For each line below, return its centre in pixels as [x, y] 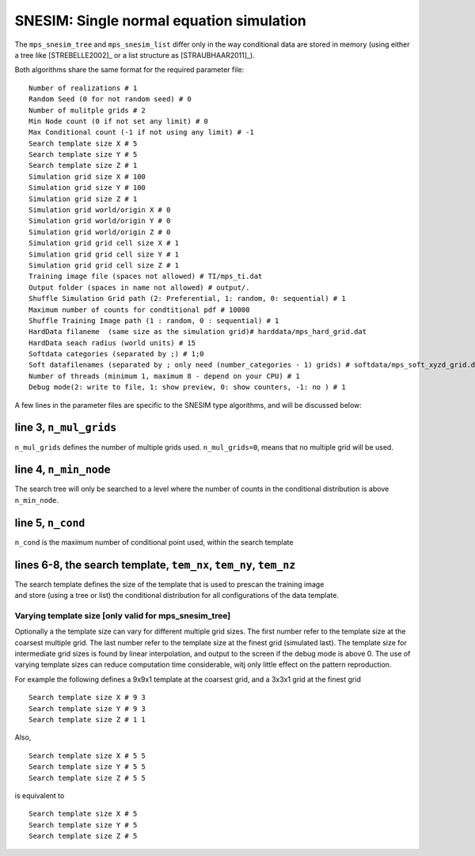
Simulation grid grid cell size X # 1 [104, 243]
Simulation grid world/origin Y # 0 [100, 221]
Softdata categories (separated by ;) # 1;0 [117, 354]
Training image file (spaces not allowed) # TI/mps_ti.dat [146, 276]
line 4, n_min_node [63, 470]
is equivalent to [40, 795]
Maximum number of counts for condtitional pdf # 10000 [139, 310]
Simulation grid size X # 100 [87, 177]
